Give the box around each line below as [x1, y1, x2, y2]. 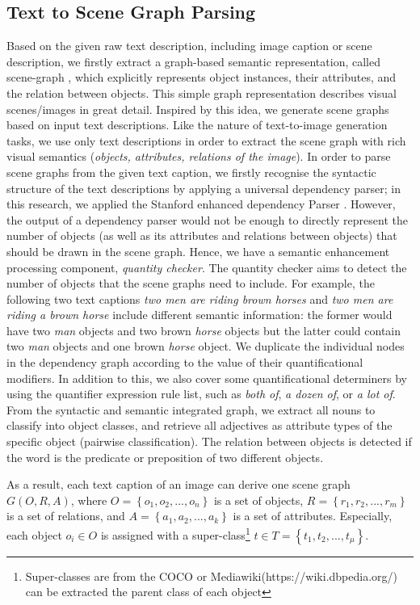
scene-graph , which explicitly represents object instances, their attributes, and [6, 69, 397, 86]
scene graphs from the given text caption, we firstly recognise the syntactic [6, 163, 376, 180]
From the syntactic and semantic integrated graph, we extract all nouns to [6, 401, 376, 418]
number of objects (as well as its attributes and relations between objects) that [6, 227, 397, 244]
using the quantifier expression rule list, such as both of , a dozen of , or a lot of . [6, 385, 396, 402]
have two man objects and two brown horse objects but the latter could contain [6, 321, 401, 338]
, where [70, 491, 107, 508]
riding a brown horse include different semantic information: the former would [6, 306, 393, 323]
